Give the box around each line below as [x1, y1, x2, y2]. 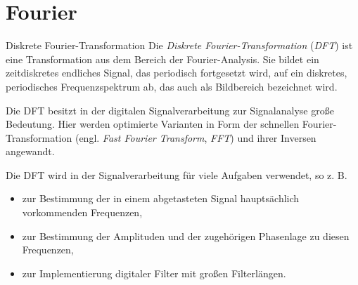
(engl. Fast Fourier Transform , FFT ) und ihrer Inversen [75, 130, 317, 145]
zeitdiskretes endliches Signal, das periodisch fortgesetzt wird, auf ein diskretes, [6, 65, 347, 80]
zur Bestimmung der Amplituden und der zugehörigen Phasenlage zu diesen [22, 228, 350, 243]
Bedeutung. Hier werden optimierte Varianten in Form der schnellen [6, 117, 300, 131]
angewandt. [6, 144, 55, 159]
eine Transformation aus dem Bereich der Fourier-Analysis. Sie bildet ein [6, 51, 319, 66]
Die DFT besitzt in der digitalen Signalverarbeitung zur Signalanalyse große [6, 102, 334, 117]
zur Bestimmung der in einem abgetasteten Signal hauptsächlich [22, 191, 300, 206]
